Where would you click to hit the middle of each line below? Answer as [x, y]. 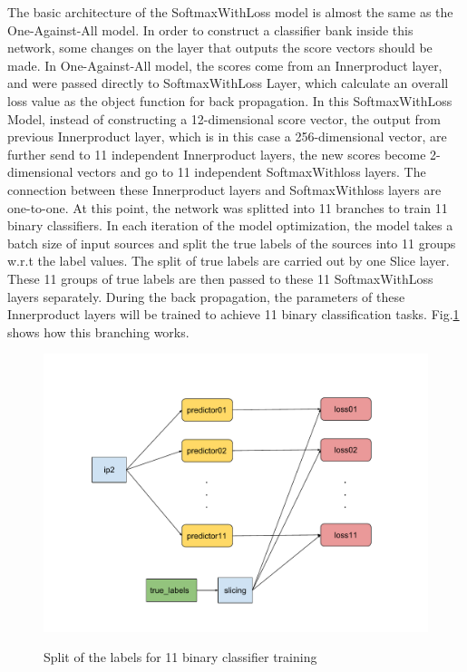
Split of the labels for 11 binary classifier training [180, 657]
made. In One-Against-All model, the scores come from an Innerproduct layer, [225, 65]
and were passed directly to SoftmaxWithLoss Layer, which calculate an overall [228, 83]
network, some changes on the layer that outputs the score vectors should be [220, 48]
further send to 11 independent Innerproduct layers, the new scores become [217, 154]
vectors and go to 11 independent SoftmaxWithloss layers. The [252, 172]
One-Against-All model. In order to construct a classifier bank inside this [210, 29]
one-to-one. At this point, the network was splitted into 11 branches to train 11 [228, 207]
